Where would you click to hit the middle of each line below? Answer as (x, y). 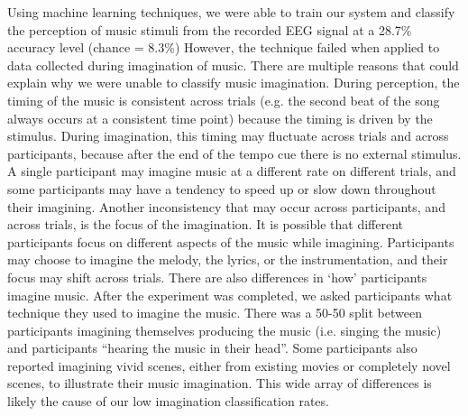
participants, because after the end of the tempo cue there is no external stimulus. (234, 153)
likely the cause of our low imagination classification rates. (168, 401)
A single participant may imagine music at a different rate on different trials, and (232, 171)
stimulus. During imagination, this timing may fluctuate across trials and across (228, 136)
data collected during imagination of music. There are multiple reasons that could (233, 65)
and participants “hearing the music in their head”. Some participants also (212, 348)
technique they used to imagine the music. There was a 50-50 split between (215, 313)
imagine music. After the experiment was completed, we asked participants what (230, 295)
